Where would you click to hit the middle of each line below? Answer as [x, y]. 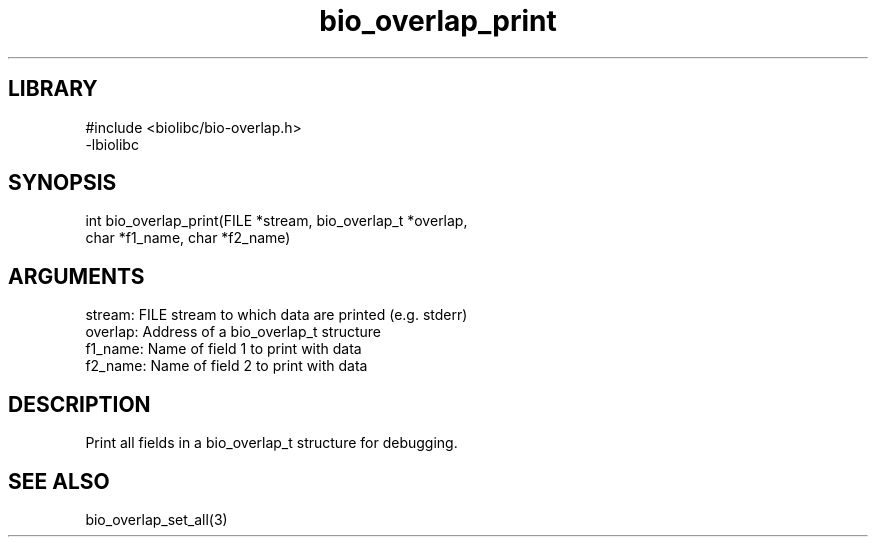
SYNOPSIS [62, 183]
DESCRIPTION [79, 404]
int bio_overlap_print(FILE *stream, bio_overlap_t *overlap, [276, 221]
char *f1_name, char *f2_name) [188, 238]
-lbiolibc [112, 144]
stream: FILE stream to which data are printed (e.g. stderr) [276, 315]
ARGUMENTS [76, 276]
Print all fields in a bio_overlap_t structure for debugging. [271, 443]
